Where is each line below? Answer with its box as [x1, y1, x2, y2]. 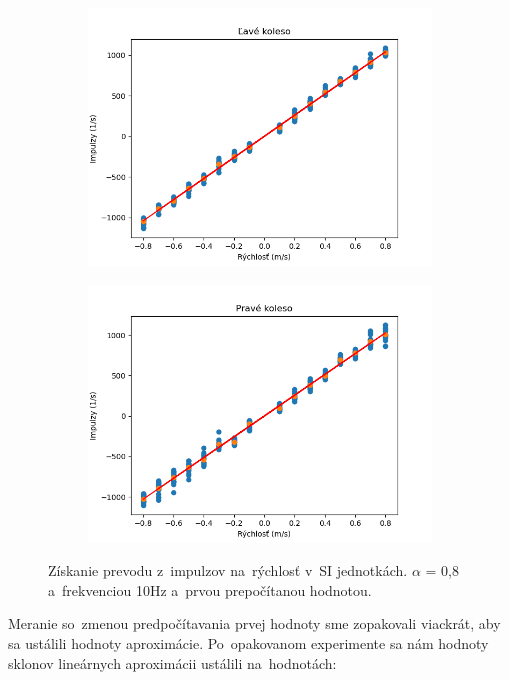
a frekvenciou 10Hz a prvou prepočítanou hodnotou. [48, 579, 372, 600]
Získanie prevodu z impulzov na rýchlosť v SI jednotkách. [48, 560, 408, 581]
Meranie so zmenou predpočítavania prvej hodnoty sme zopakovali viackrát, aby [8, 613, 501, 634]
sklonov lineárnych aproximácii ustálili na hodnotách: [8, 652, 337, 673]
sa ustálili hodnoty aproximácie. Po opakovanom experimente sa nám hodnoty [8, 632, 489, 653]
